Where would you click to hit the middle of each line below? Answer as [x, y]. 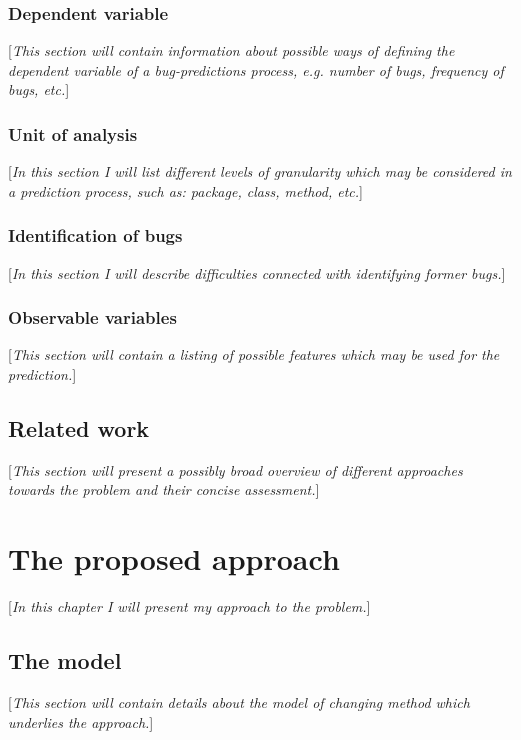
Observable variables [92, 317]
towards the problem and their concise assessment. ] [164, 489]
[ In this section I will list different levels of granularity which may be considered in [260, 171]
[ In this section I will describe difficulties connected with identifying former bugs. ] [257, 272]
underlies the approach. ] [81, 721]
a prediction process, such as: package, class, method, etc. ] [185, 190]
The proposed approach [174, 558]
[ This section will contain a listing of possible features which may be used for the [254, 354]
